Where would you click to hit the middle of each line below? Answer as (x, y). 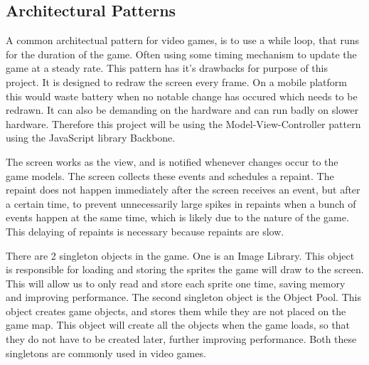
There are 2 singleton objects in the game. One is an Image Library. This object (180, 255)
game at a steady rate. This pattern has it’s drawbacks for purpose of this (167, 68)
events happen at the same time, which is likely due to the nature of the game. (177, 217)
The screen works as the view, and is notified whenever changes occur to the (172, 161)
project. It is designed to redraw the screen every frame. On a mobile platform (176, 81)
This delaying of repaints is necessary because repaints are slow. (145, 231)
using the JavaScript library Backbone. (91, 138)
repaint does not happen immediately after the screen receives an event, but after (183, 190)
